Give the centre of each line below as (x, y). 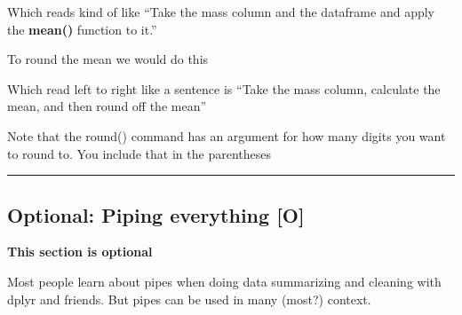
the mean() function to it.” (82, 29)
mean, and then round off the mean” (107, 106)
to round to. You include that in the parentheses (139, 153)
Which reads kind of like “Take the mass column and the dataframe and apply (221, 12)
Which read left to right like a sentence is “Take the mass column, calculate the (224, 88)
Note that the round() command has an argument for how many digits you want (227, 135)
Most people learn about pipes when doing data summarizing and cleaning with (224, 281)
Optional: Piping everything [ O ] (156, 214)
